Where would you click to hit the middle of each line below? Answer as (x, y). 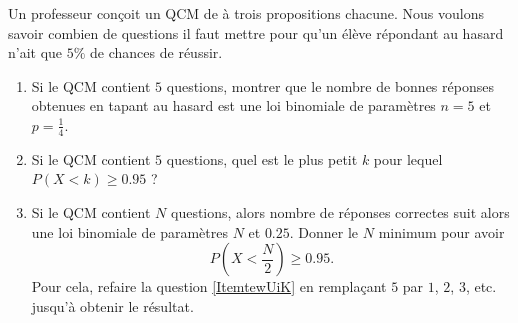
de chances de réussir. (156, 52)
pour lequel (408, 158)
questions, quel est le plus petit (262, 158)
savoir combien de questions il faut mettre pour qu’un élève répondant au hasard (256, 32)
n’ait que (35, 52)
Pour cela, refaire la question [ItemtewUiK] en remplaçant (209, 286)
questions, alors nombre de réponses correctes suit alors (340, 211)
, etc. (481, 286)
